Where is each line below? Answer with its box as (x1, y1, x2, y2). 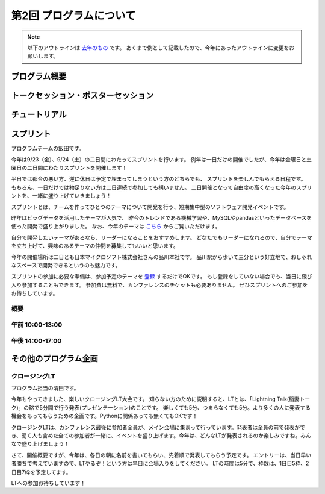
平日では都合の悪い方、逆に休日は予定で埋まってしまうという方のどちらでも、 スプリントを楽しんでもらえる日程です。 (11, 175, 306, 183)
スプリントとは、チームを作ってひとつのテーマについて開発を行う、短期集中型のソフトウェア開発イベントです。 (11, 203, 289, 210)
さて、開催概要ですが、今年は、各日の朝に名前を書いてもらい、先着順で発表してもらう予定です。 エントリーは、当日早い (11, 451, 312, 458)
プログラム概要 (11, 71, 67, 81)
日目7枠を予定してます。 (11, 468, 72, 475)
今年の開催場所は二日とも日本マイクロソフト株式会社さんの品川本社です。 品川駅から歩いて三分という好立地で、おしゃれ (11, 253, 312, 260)
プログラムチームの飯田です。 (11, 145, 84, 152)
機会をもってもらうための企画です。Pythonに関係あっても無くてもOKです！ (11, 413, 198, 420)
